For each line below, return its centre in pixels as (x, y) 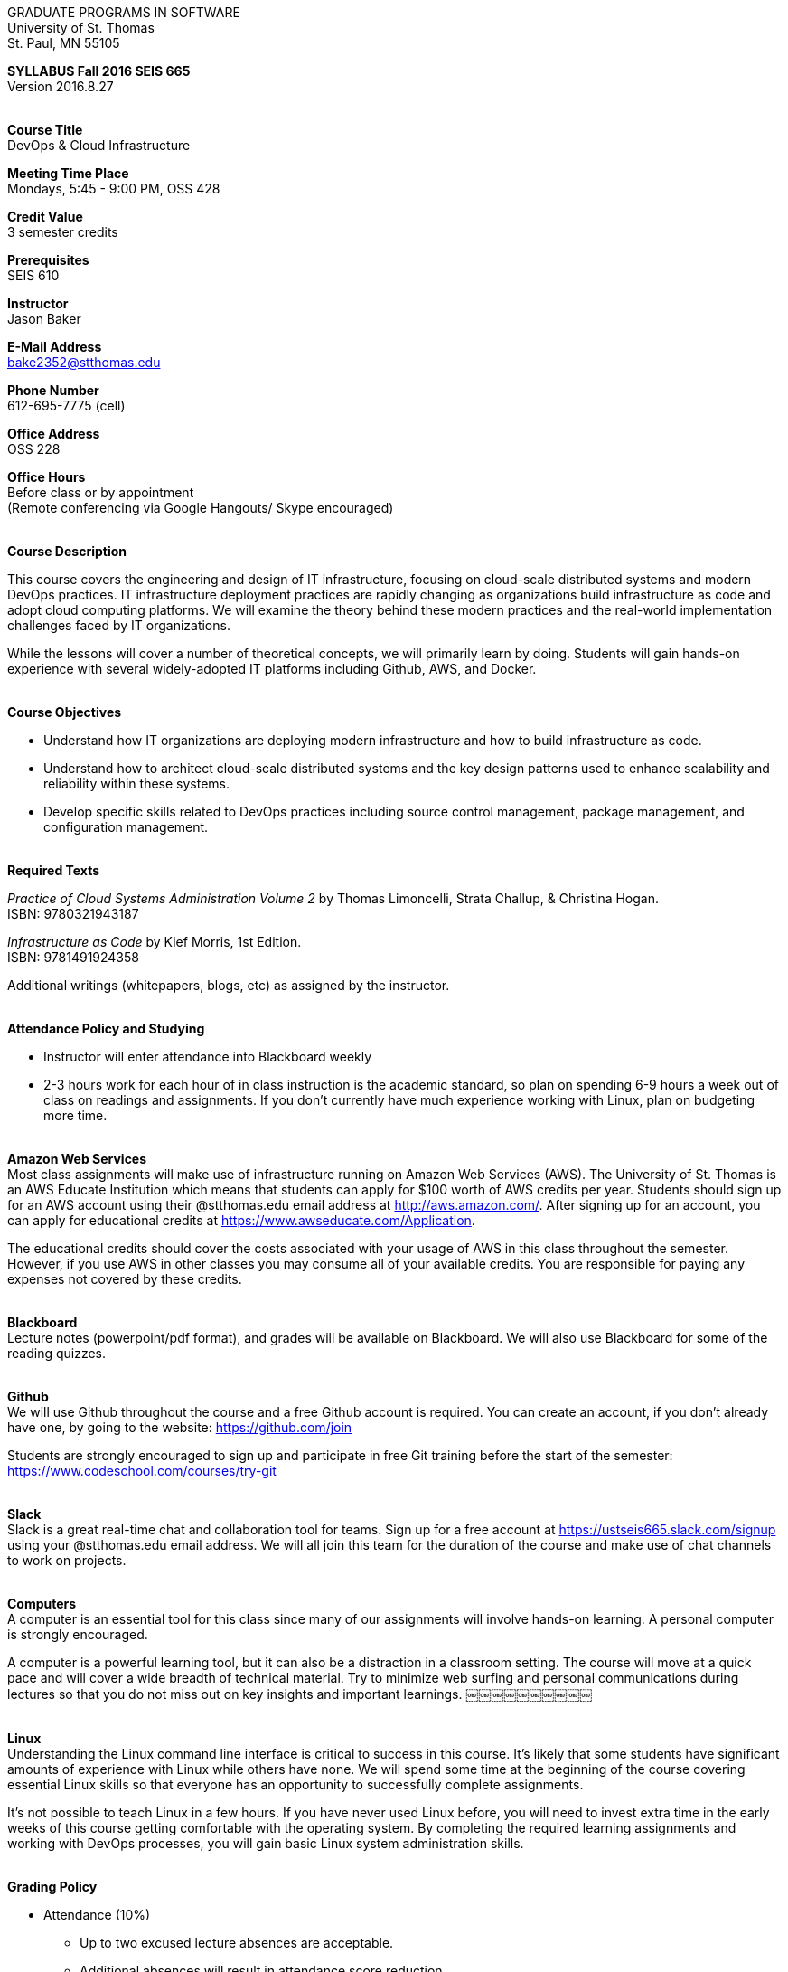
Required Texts (54, 870)
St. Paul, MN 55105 (64, 43)
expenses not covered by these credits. (125, 1279)
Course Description (67, 551)
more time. (75, 1115)
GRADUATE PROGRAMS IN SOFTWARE (124, 12)
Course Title (45, 130)
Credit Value (45, 217)
